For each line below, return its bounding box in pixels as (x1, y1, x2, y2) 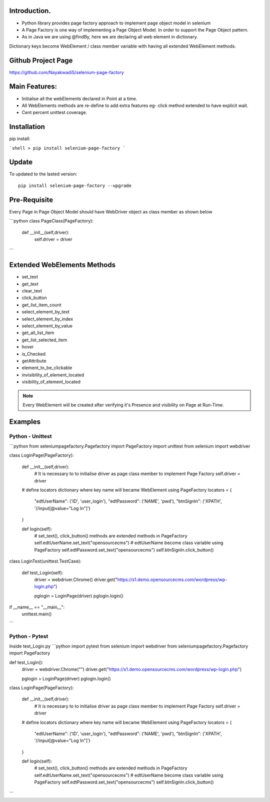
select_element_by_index (21, 315, 73, 322)
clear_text (21, 288, 42, 294)
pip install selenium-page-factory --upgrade (18, 182, 132, 188)
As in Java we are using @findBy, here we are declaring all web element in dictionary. (21, 34, 198, 40)
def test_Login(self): (21, 569, 63, 575)
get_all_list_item (21, 330, 54, 336)
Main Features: (9, 82, 57, 91)
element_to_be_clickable (21, 365, 72, 371)
